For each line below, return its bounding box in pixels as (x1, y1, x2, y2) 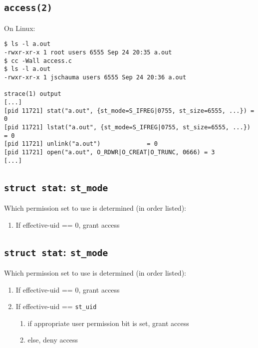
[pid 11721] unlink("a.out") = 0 (4, 140, 158, 148)
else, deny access (27, 335, 78, 345)
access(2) (4, 2, 52, 13)
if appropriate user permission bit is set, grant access (27, 318, 189, 328)
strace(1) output (4, 90, 61, 98)
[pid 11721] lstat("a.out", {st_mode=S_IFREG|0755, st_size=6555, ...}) (4, 123, 251, 131)
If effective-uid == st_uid (15, 301, 97, 312)
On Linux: (4, 22, 35, 33)
